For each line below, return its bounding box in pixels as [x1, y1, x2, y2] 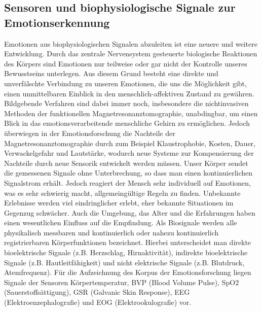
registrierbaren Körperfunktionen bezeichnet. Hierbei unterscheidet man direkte [4, 237, 251, 248]
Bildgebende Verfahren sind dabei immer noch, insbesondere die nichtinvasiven [4, 98, 249, 109]
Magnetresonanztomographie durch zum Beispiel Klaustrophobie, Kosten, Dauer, [4, 137, 255, 148]
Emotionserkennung [4, 14, 110, 30]
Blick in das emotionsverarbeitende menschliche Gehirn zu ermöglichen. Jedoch [4, 118, 250, 128]
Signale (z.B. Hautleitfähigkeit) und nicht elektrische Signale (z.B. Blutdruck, [4, 257, 245, 267]
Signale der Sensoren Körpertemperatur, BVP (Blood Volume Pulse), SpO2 [4, 277, 239, 287]
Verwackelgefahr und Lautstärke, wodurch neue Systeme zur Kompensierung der [4, 148, 254, 158]
